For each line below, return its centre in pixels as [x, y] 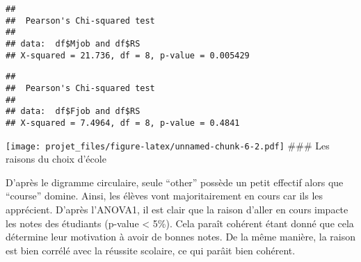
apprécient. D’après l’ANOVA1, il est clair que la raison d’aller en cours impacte [177, 209]
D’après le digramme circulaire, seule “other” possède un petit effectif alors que [175, 182]
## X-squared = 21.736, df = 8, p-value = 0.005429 [128, 55]
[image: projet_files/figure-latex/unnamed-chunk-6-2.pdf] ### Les [168, 145]
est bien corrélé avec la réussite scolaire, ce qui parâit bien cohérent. [151, 250]
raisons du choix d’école [56, 159]
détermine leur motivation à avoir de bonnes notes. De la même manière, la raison [181, 237]
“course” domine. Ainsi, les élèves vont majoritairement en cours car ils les [165, 196]
